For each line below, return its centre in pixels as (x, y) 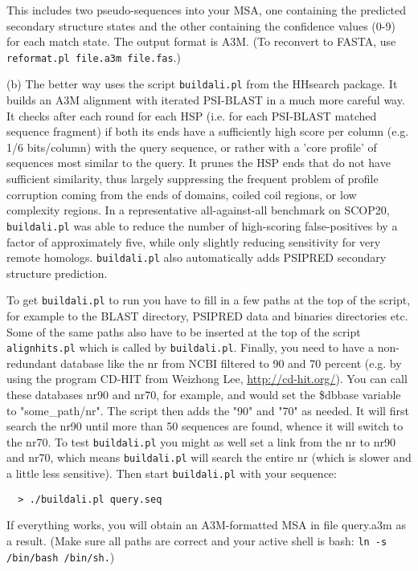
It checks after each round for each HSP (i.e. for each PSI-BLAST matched (192, 115)
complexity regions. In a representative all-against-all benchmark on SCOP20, (198, 210)
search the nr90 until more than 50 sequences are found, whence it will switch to (205, 426)
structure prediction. (57, 273)
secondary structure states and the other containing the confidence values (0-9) (201, 25)
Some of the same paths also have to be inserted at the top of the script (184, 331)
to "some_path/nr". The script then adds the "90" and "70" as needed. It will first (208, 410)
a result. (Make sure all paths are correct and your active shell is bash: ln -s (197, 541)
